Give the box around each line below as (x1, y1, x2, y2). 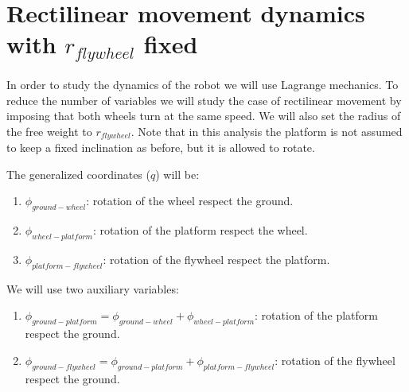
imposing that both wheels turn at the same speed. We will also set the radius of (6, 107, 401, 124)
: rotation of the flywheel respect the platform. (103, 251, 330, 268)
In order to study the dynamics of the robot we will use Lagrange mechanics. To (6, 76, 399, 93)
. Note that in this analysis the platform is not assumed (130, 122, 403, 139)
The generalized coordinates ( (6, 165, 150, 182)
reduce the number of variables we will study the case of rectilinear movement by (6, 91, 402, 108)
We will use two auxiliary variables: (6, 280, 179, 297)
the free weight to (6, 122, 92, 139)
